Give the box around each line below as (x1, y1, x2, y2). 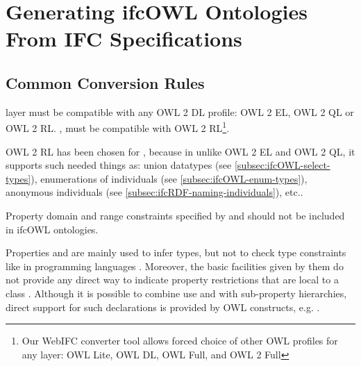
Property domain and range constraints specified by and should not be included (6, 208, 345, 222)
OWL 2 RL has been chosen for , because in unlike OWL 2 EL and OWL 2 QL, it (6, 144, 355, 158)
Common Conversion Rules (6, 72, 205, 93)
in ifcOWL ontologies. (6, 222, 99, 236)
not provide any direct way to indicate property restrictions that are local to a (6, 272, 339, 287)
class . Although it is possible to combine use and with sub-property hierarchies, (6, 285, 347, 300)
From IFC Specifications (6, 24, 242, 53)
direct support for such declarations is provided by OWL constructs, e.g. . (6, 299, 320, 314)
